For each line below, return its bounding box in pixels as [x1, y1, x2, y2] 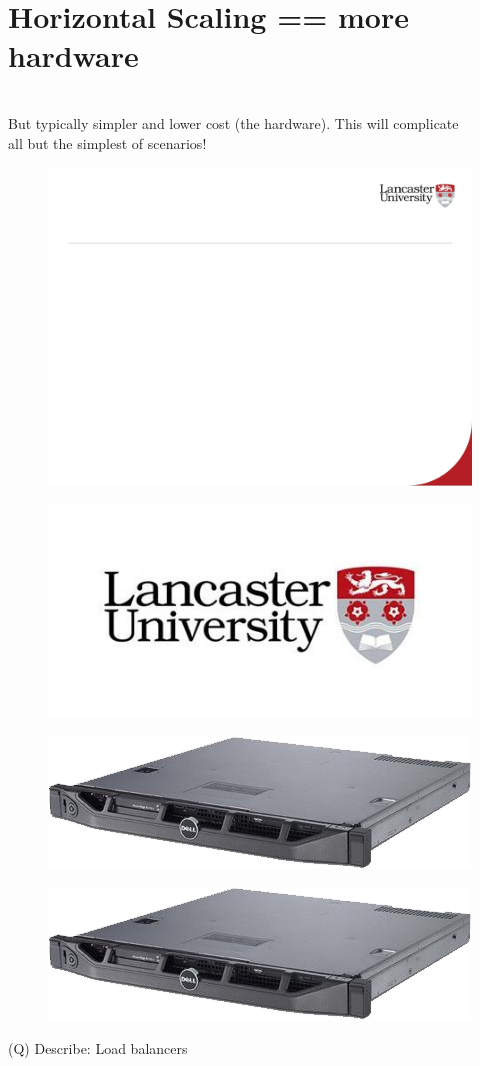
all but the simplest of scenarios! [8, 132, 207, 153]
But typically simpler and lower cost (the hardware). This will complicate [8, 112, 459, 133]
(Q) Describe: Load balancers [8, 1037, 188, 1058]
